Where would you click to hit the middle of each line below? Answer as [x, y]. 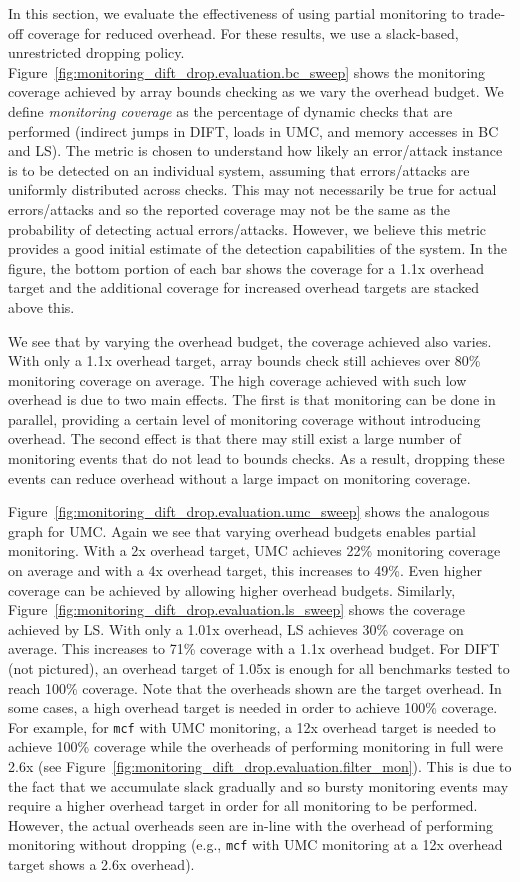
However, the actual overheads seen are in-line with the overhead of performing [250, 824]
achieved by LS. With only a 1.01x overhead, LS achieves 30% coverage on [236, 628]
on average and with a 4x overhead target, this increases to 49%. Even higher [245, 570]
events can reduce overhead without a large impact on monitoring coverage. [239, 477]
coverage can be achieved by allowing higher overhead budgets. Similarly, [232, 589]
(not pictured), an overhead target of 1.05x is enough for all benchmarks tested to [259, 668]
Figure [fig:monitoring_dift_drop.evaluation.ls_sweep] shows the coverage [236, 609]
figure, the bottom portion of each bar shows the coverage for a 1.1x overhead [246, 267]
